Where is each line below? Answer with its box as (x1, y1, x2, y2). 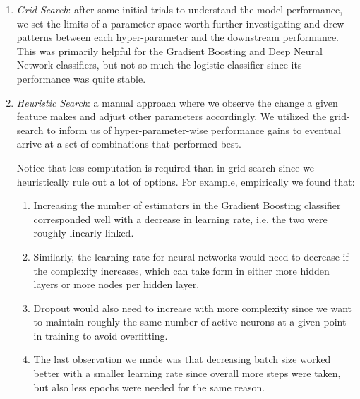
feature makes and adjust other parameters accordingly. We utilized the (16, 109, 327, 124)
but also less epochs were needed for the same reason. (33, 379, 265, 394)
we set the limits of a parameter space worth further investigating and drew (16, 16, 344, 30)
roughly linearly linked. (33, 225, 134, 240)
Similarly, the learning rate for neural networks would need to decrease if (33, 249, 349, 263)
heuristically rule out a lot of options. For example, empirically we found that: (16, 174, 355, 189)
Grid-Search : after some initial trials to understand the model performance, (16, 2, 343, 16)
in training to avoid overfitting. (33, 328, 168, 343)
